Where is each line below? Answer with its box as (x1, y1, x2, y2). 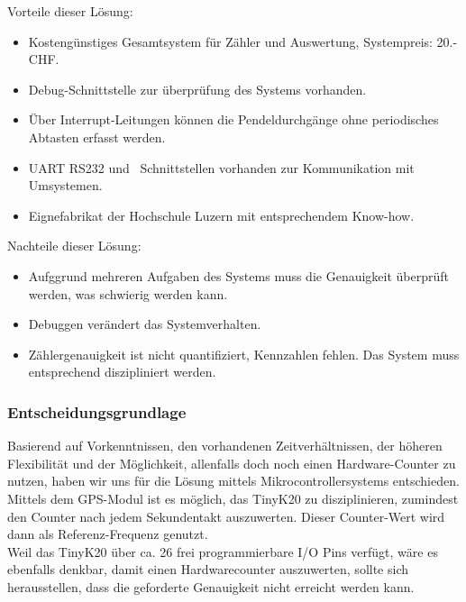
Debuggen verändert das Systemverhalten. (28, 315, 261, 333)
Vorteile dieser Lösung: (7, 2, 133, 20)
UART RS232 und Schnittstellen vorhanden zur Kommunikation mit (28, 158, 415, 177)
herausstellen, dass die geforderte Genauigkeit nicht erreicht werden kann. (7, 577, 415, 596)
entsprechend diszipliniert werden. (28, 362, 216, 381)
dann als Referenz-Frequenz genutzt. (7, 524, 208, 543)
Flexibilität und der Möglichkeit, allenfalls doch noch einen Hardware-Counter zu (7, 453, 456, 472)
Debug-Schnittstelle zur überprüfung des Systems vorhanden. (28, 79, 367, 98)
